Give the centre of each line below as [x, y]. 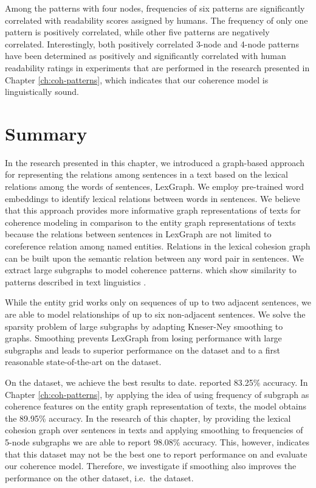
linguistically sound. [42, 92]
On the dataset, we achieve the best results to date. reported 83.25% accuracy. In [156, 382]
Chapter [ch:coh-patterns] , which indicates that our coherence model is [137, 79]
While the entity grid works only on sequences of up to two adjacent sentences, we [158, 302]
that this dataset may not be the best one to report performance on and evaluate [156, 454]
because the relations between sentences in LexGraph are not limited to [138, 234]
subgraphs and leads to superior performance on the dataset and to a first [143, 350]
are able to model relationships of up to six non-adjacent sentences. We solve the [155, 314]
